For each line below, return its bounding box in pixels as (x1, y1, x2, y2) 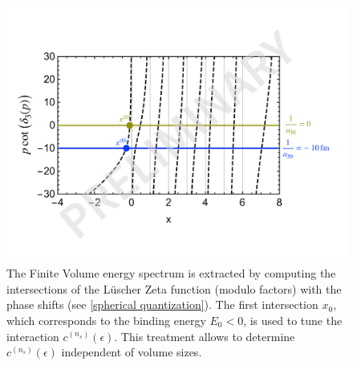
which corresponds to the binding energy (6, 311, 206, 328)
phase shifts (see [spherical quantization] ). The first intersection (6, 296, 319, 313)
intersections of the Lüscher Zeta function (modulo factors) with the (6, 280, 342, 297)
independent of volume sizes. (61, 343, 202, 360)
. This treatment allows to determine (114, 327, 295, 344)
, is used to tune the (243, 311, 343, 328)
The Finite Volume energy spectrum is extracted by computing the (6, 265, 336, 282)
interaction (6, 327, 59, 344)
